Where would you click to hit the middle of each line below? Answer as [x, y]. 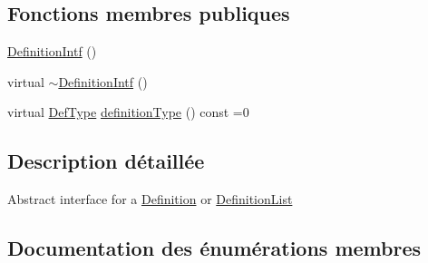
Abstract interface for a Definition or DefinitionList [150, 199]
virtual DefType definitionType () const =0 [128, 112]
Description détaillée [106, 161]
